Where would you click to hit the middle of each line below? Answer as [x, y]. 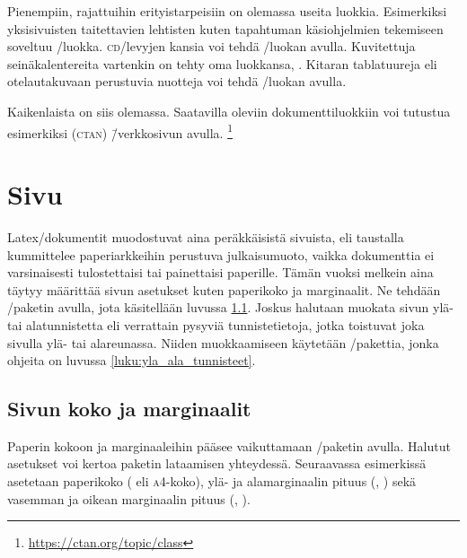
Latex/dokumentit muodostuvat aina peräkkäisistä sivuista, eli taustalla [206, 236]
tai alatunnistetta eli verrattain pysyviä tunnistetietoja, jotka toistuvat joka [216, 324]
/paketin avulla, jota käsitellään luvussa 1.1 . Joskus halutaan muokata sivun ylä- [230, 307]
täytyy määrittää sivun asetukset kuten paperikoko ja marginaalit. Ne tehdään [224, 289]
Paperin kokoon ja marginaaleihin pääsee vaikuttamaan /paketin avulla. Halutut [229, 445]
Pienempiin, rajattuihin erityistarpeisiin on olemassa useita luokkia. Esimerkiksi [227, 11]
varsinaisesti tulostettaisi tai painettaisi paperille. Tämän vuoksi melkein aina [220, 272]
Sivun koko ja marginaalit [129, 409]
